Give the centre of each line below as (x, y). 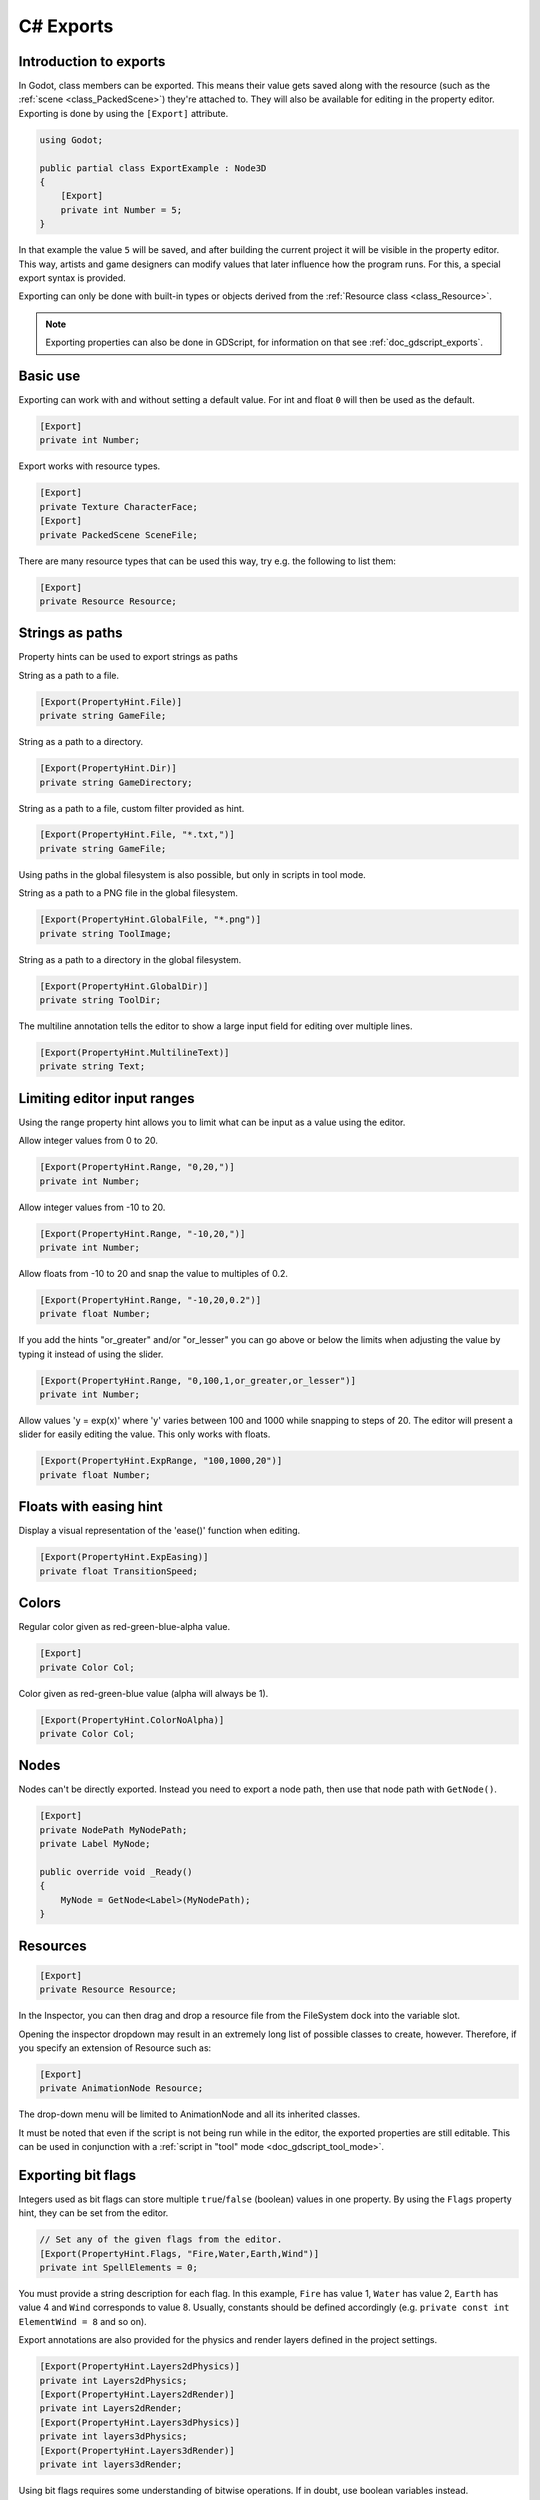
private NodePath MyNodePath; (113, 1829)
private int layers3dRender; (111, 2464)
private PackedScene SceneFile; (119, 534)
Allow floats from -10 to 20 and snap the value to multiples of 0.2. (153, 1273)
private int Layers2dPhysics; (113, 2380)
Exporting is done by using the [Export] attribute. (123, 113)
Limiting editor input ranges (106, 1098)
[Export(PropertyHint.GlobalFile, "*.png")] (150, 919)
